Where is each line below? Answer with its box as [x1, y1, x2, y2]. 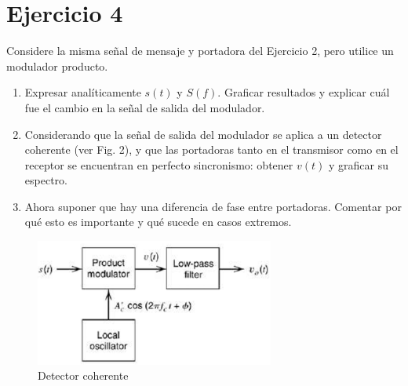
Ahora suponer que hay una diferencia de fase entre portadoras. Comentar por [24, 198, 402, 214]
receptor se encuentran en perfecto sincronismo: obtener [24, 156, 293, 173]
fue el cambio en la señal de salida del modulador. [24, 99, 265, 115]
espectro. [24, 172, 67, 188]
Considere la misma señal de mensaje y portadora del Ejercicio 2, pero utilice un [6, 42, 394, 59]
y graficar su [328, 156, 388, 173]
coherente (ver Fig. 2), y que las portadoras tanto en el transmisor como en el [24, 141, 399, 158]
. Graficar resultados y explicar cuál [217, 84, 390, 100]
